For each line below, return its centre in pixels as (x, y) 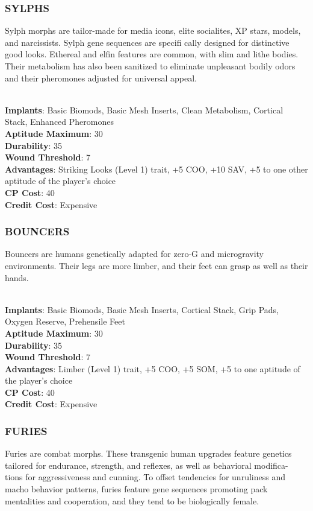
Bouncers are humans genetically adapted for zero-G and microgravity (135, 254)
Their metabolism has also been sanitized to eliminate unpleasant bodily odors (150, 66)
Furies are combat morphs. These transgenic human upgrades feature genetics (148, 453)
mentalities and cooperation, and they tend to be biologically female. (132, 500)
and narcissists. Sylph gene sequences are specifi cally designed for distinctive (147, 42)
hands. (17, 277)
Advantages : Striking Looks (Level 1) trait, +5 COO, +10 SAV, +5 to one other (156, 169)
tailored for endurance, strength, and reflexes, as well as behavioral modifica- (147, 465)
